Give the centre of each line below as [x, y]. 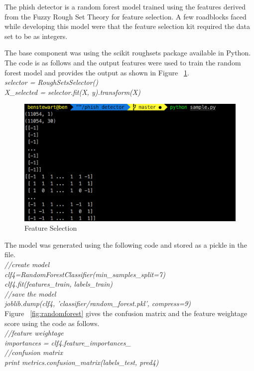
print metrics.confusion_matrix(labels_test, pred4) [82, 362]
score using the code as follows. [52, 323]
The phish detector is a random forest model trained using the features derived [125, 6]
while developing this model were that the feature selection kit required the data [127, 26]
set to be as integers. [36, 36]
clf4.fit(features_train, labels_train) [59, 284]
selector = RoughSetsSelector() [52, 82]
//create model [27, 264]
